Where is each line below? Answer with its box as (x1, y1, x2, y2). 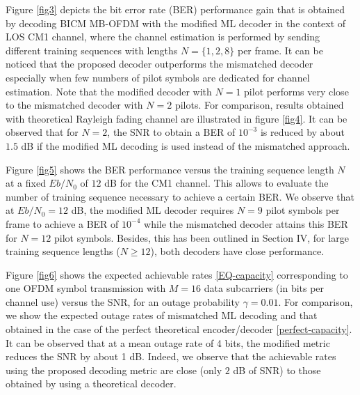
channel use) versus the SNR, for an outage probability (6, 294, 240, 309)
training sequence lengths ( (6, 244, 120, 258)
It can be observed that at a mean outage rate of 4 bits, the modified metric (6, 335, 330, 350)
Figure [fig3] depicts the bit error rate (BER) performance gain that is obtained (6, 2, 345, 16)
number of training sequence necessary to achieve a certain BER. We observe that (6, 189, 354, 203)
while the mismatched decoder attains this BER (144, 216, 348, 231)
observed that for (6, 125, 79, 139)
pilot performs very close (244, 84, 349, 98)
